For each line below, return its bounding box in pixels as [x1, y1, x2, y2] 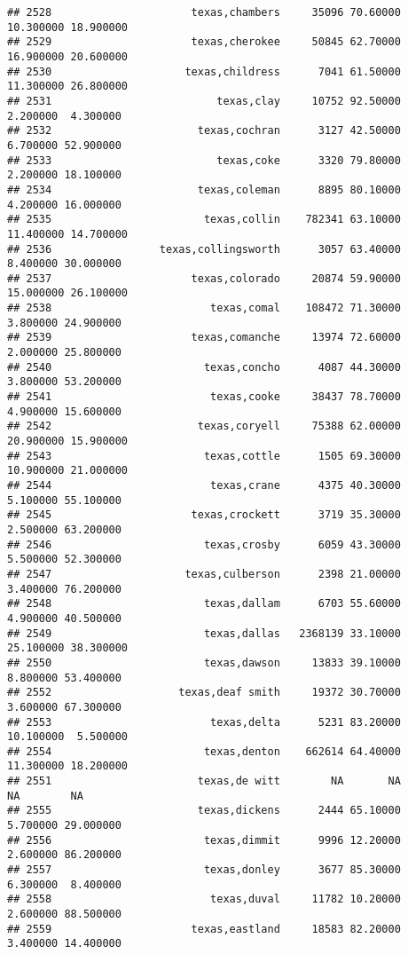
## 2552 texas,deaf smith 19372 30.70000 [7, 686, 401, 699]
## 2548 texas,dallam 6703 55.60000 [7, 597, 401, 611]
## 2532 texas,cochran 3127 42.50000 [7, 124, 401, 138]
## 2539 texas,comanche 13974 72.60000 [7, 331, 401, 344]
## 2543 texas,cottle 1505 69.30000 [7, 449, 401, 462]
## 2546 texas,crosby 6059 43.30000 [7, 538, 401, 551]
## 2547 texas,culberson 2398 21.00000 [7, 567, 401, 580]
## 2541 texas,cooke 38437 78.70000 [7, 390, 401, 404]
